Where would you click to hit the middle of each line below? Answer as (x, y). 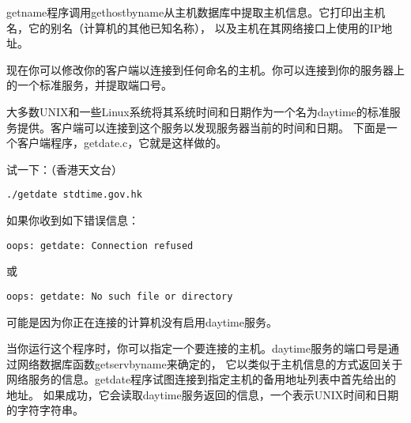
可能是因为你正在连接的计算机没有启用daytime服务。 (142, 321)
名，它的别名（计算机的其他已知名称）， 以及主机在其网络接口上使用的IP (194, 27)
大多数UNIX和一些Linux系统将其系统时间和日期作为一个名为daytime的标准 (198, 111)
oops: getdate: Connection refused (100, 245)
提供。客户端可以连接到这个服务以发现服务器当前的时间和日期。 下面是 (202, 127)
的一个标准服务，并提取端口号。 (89, 85)
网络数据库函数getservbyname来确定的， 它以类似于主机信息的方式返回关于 (210, 363)
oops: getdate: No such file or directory (120, 296)
